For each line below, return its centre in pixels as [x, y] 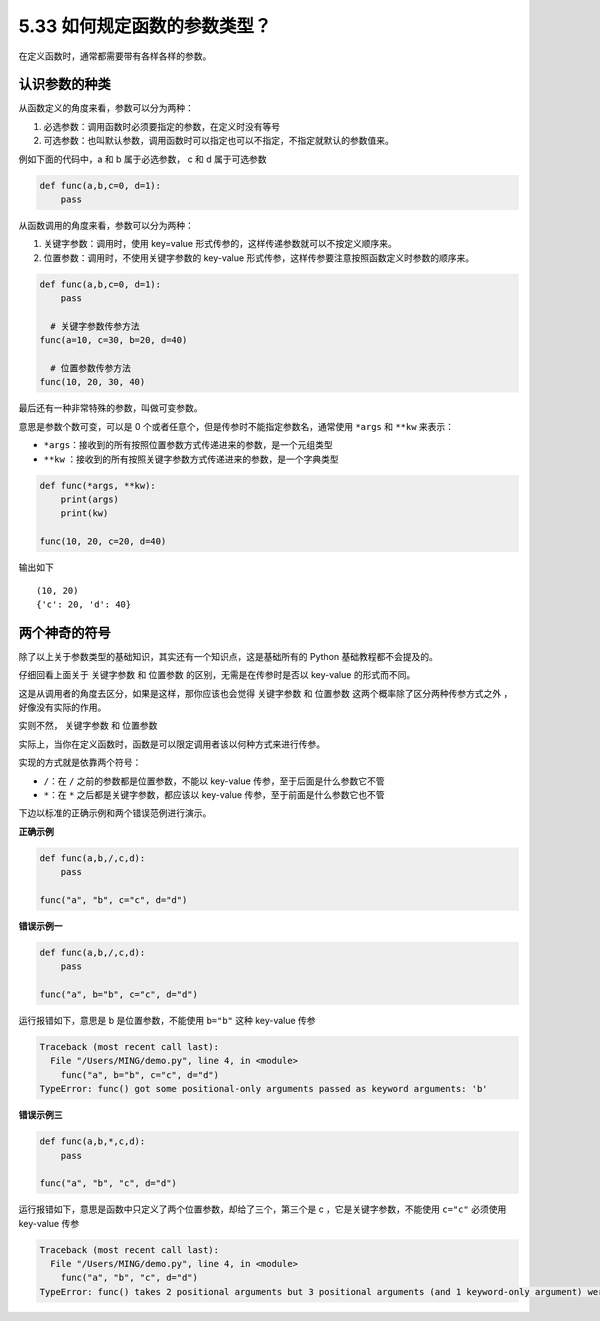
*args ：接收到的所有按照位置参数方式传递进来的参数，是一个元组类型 [188, 445]
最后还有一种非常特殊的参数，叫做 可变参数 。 [110, 408]
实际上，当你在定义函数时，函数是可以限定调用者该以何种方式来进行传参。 [171, 744]
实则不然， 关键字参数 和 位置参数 [88, 726]
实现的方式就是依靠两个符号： [80, 762]
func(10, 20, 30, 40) [92, 382]
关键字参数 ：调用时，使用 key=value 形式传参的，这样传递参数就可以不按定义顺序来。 [220, 244]
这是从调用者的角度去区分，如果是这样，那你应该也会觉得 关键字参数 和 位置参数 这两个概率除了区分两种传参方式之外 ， [265, 693]
